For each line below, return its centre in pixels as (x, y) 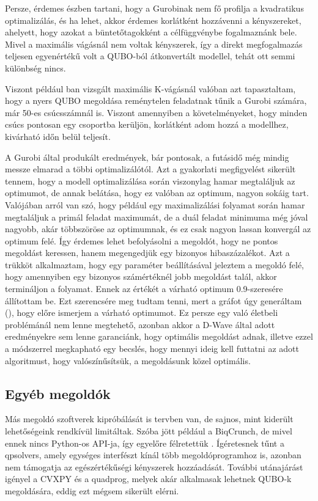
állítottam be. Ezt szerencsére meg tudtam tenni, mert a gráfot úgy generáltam (153, 300)
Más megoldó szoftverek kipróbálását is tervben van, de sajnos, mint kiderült (149, 419)
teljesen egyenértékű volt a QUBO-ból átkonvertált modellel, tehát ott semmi (150, 56)
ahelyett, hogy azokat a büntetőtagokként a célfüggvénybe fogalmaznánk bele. (151, 32)
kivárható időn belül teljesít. (58, 136)
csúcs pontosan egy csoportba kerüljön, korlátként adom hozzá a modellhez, (147, 124)
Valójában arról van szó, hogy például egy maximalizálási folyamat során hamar (155, 204)
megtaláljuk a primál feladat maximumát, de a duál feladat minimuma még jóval (157, 217)
